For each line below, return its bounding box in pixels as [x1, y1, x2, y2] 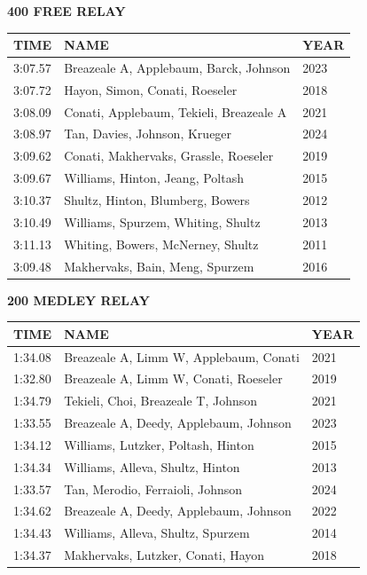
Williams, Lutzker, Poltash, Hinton [64, 435, 254, 453]
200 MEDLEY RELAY [7, 290, 150, 309]
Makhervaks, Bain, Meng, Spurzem [64, 256, 254, 275]
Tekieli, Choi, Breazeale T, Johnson [64, 391, 258, 410]
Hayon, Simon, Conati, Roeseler [64, 80, 238, 98]
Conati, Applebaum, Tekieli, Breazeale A [64, 102, 287, 121]
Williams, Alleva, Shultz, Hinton [64, 457, 240, 476]
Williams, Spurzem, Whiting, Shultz [64, 212, 261, 231]
